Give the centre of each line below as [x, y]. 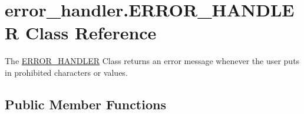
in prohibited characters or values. [66, 72]
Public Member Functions [85, 104]
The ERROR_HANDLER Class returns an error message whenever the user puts [152, 61]
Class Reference [91, 33]
